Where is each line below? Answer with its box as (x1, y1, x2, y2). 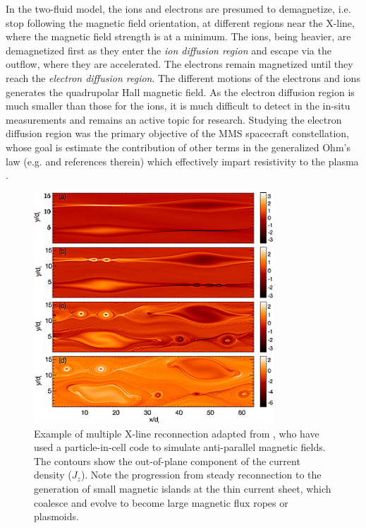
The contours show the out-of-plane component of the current (34, 453, 300, 468)
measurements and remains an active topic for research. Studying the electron (6, 112, 342, 127)
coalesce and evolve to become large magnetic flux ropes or (34, 495, 288, 510)
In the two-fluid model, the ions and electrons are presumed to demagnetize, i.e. (6, 1, 351, 16)
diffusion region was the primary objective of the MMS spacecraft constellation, (6, 126, 349, 141)
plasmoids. (34, 509, 79, 524)
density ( (34, 467, 72, 482)
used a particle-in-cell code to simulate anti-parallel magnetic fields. (34, 440, 326, 454)
